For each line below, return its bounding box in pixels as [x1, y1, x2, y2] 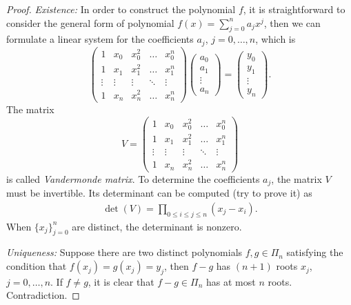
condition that [6, 259, 67, 273]
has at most [206, 274, 256, 288]
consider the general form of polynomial [6, 15, 174, 30]
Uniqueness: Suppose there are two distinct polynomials [6, 245, 243, 259]
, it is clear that [88, 274, 154, 288]
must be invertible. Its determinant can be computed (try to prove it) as [6, 186, 312, 200]
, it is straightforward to [243, 2, 345, 16]
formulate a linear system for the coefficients [6, 32, 194, 46]
